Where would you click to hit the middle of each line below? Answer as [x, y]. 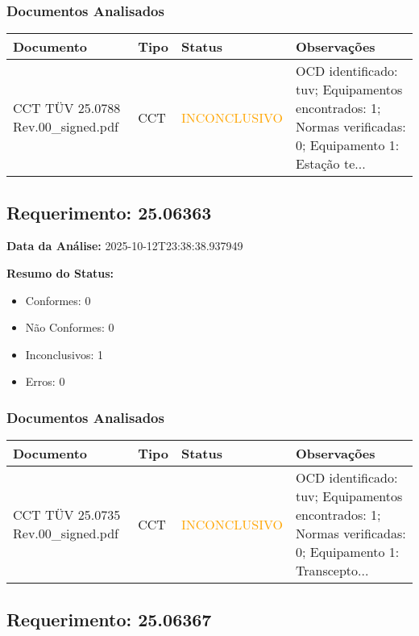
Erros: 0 [45, 381]
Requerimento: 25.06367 [109, 619]
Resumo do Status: [60, 273]
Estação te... [331, 164]
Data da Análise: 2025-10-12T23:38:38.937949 [125, 246]
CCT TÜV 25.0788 [67, 108]
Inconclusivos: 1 [64, 354]
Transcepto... [332, 571]
